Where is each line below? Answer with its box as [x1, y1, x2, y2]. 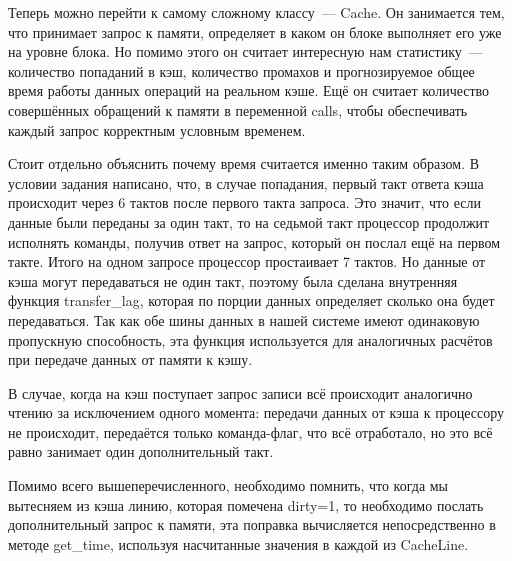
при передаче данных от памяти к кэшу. [8, 349, 253, 370]
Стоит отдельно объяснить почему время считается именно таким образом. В [8, 153, 480, 174]
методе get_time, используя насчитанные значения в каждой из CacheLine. [8, 533, 469, 554]
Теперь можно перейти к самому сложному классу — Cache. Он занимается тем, [8, 2, 505, 22]
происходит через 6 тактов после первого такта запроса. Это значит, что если [8, 192, 481, 213]
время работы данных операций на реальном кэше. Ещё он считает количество [8, 80, 490, 101]
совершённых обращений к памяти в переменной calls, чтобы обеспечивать [8, 99, 468, 120]
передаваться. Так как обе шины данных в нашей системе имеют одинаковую [8, 309, 480, 330]
